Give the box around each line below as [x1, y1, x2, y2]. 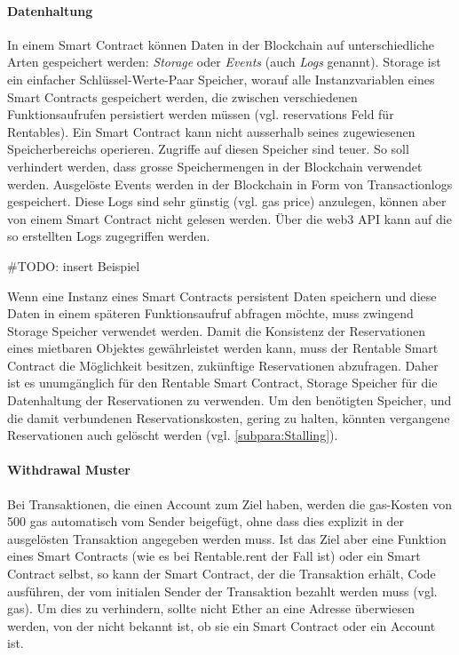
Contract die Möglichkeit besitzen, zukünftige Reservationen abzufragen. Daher [7, 355, 439, 374]
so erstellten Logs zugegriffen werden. [7, 227, 210, 245]
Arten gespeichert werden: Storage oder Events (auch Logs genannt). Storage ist [7, 52, 441, 71]
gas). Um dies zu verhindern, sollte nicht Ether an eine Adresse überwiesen [7, 599, 415, 618]
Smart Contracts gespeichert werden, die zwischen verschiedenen [7, 87, 358, 106]
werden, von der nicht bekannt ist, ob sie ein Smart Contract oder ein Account [7, 616, 436, 635]
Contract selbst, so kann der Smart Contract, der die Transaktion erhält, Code [7, 564, 436, 583]
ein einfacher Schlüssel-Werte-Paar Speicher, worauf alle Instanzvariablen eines [7, 69, 435, 88]
